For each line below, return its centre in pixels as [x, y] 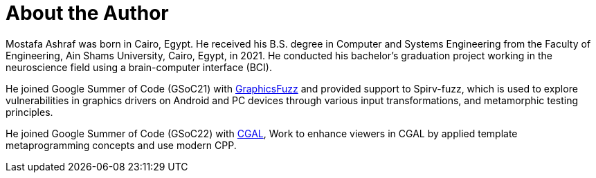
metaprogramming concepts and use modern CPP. [121, 145]
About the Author [87, 13]
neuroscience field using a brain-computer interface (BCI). [139, 67]
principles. [29, 112]
